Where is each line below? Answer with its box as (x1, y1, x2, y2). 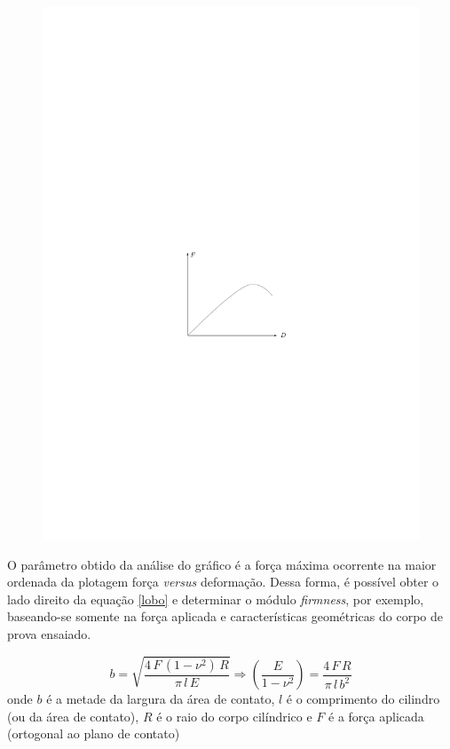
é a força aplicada (328, 706, 424, 725)
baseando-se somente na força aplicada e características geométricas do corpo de (7, 607, 443, 626)
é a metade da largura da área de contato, (46, 690, 275, 708)
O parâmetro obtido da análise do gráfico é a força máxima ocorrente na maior (7, 555, 437, 573)
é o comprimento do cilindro (286, 690, 440, 708)
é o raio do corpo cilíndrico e (156, 706, 312, 725)
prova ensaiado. (7, 624, 91, 643)
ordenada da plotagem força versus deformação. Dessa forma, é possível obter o (7, 572, 439, 591)
